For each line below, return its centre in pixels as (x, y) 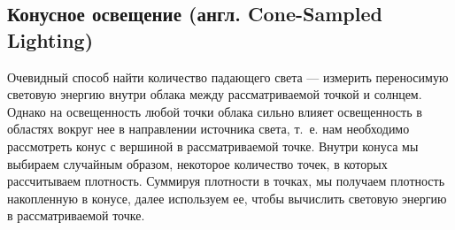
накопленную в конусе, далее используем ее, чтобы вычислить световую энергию (227, 198)
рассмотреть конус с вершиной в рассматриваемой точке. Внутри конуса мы (213, 146)
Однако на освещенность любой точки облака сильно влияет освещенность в (215, 111)
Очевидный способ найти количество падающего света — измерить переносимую (228, 77)
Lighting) (50, 39)
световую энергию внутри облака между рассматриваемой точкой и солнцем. (215, 94)
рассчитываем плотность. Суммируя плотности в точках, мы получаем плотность (226, 181)
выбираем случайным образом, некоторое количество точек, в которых (197, 163)
